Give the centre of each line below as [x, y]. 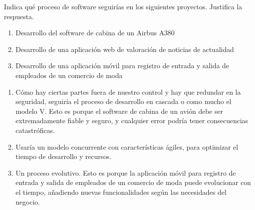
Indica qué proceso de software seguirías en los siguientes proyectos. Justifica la [123, 6]
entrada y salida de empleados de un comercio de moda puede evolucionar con [133, 182]
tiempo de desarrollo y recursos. [63, 156]
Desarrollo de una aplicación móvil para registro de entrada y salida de [122, 66]
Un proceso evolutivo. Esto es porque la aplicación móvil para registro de [126, 172]
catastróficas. [35, 130]
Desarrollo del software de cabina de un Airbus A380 [95, 33]
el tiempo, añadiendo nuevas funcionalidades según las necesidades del [121, 192]
